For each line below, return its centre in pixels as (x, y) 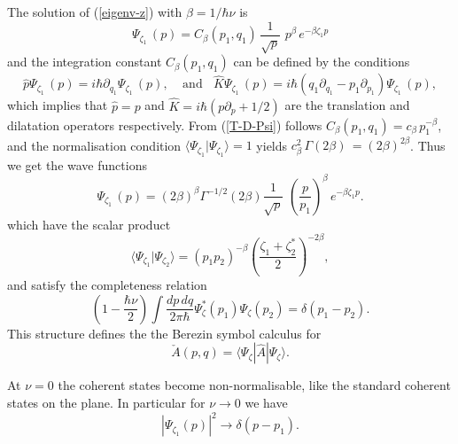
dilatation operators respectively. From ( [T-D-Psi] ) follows (165, 125)
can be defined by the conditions (322, 62)
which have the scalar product (89, 224)
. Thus (428, 145)
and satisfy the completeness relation (107, 285)
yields (272, 145)
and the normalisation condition (94, 145)
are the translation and (347, 105)
